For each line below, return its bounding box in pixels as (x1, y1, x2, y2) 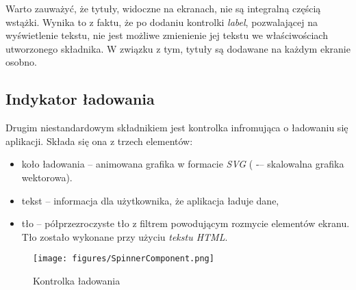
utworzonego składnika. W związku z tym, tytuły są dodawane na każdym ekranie (5, 41, 351, 55)
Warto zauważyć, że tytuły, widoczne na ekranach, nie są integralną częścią (5, 1, 321, 15)
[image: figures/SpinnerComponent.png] (33, 254, 214, 264)
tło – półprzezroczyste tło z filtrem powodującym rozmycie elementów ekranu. (21, 216, 350, 230)
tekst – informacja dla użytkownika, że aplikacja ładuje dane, (21, 193, 279, 207)
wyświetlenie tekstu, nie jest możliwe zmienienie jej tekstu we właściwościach (5, 28, 328, 42)
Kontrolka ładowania (33, 273, 120, 287)
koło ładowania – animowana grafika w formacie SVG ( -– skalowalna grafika (21, 157, 344, 171)
